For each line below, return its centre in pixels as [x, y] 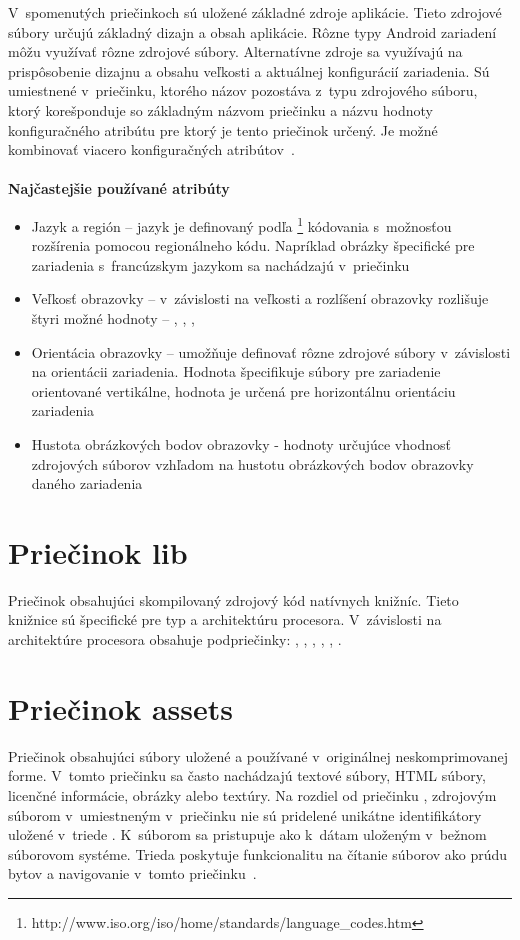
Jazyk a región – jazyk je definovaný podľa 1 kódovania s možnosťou [241, 224]
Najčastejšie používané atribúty [119, 188]
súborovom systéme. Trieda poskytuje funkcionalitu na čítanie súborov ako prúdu [258, 853]
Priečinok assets [120, 707]
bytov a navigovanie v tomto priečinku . [132, 873]
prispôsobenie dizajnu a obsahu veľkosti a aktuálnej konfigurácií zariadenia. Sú [249, 70]
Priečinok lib [98, 551]
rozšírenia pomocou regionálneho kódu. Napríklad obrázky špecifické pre [253, 245]
